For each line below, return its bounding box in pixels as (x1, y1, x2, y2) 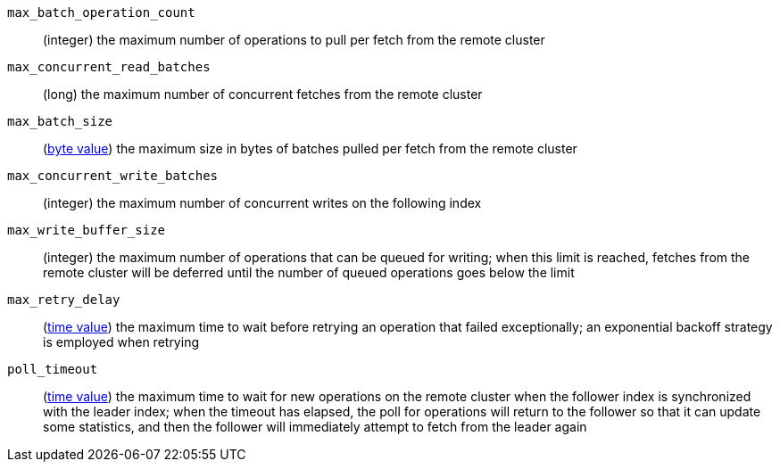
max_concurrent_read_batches (7, 60, 211, 74)
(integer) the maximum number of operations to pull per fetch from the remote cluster (43, 32, 545, 47)
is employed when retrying (43, 334, 199, 350)
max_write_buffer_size (7, 223, 166, 237)
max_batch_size (7, 114, 113, 128)
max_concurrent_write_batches (7, 169, 219, 183)
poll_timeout (7, 362, 98, 376)
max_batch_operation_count (7, 5, 195, 20)
